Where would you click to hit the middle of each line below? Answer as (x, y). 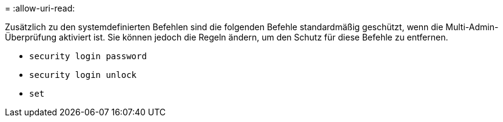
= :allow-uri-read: (40, 8)
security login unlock (83, 75)
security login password (88, 56)
